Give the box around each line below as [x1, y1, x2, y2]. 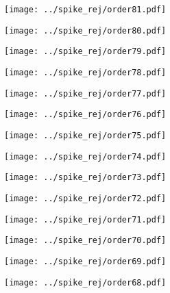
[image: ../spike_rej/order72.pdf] [4, 193, 167, 203]
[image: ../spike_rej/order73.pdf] [4, 173, 167, 183]
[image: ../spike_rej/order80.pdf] [4, 25, 167, 36]
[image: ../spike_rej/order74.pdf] [4, 151, 167, 162]
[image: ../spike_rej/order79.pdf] [4, 47, 167, 57]
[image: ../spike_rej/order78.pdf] [4, 67, 167, 77]
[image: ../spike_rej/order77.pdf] [4, 88, 167, 99]
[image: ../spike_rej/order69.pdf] [4, 256, 167, 266]
